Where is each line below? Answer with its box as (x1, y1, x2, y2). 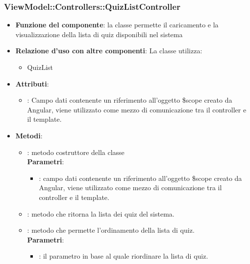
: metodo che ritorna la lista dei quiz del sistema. (27, 208, 175, 219)
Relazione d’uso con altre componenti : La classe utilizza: (15, 45, 202, 56)
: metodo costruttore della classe (27, 147, 125, 157)
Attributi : (15, 78, 49, 88)
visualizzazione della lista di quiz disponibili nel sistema (15, 29, 183, 39)
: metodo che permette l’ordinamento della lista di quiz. (27, 225, 195, 235)
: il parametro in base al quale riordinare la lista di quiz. (39, 251, 208, 261)
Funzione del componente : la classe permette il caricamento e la (15, 20, 219, 30)
